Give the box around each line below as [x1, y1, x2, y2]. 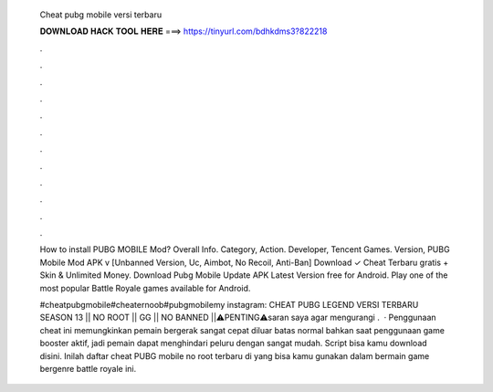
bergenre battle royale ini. [39, 363, 137, 374]
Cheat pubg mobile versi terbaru [39, 9, 163, 20]
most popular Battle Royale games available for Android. [39, 282, 251, 293]
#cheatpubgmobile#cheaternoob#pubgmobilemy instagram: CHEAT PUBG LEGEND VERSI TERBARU [39, 300, 419, 311]
